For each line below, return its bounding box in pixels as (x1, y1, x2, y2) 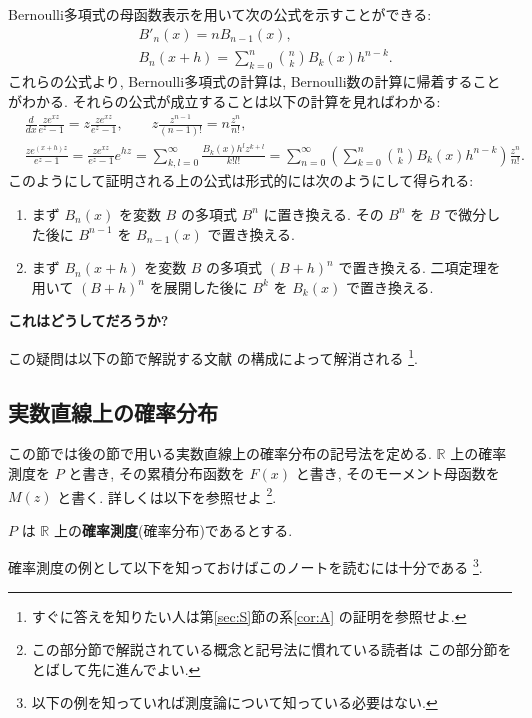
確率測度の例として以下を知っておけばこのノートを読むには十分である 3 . (8, 554, 483, 578)
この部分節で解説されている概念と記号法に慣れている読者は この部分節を (31, 639, 512, 660)
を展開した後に (149, 276, 248, 297)
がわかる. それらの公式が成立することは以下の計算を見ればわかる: (8, 90, 441, 111)
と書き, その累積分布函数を (68, 462, 245, 483)
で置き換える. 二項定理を (338, 257, 501, 278)
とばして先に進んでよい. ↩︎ (31, 658, 201, 679)
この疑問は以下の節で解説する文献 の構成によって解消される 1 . (8, 344, 418, 368)
